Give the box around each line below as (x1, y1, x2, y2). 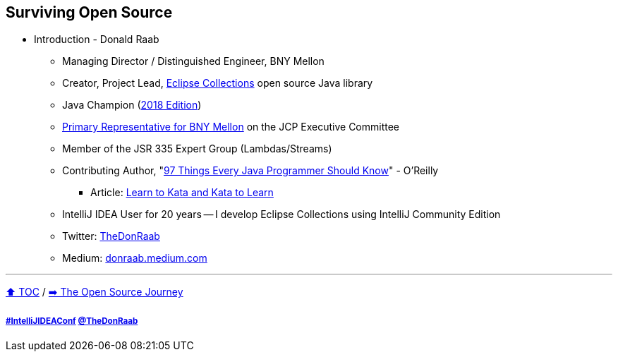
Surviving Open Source (6, 4, 173, 21)
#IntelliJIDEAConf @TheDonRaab (6, 315, 138, 326)
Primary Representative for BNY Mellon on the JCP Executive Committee (62, 121, 400, 133)
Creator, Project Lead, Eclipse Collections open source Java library (62, 77, 373, 90)
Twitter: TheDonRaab (62, 230, 160, 243)
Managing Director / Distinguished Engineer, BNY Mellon (62, 55, 325, 68)
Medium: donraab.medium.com (62, 252, 207, 265)
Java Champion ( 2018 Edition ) (62, 99, 202, 111)
